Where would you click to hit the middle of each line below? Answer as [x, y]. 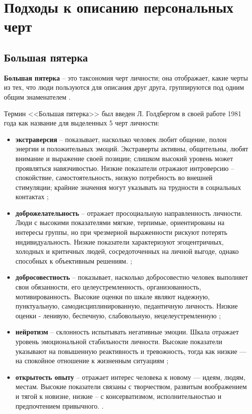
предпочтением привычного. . [60, 405]
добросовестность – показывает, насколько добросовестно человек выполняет [132, 277]
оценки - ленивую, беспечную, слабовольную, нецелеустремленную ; [118, 315]
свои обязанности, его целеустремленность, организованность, [108, 287]
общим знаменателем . [37, 96]
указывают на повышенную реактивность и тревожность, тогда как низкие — [131, 351]
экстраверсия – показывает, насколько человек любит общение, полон [121, 139]
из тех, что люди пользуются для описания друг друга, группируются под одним [124, 87]
